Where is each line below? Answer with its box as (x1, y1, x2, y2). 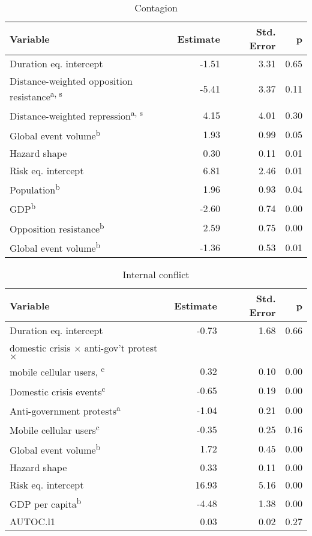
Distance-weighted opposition (10, 74, 133, 88)
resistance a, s (10, 88, 62, 104)
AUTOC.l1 (10, 514, 56, 529)
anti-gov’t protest (84, 341, 158, 355)
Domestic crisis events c (10, 382, 106, 398)
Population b (10, 180, 60, 197)
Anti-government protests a (10, 401, 121, 418)
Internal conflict (122, 267, 190, 282)
